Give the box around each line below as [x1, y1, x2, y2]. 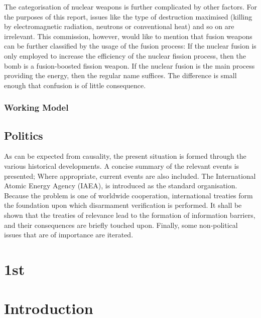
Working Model [4, 101, 69, 114]
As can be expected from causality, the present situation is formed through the [4, 151, 246, 161]
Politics [4, 127, 43, 143]
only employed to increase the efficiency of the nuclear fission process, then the [4, 50, 246, 61]
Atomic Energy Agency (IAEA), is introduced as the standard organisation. [4, 180, 237, 191]
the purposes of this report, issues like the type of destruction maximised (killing [4, 11, 252, 22]
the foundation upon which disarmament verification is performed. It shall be [4, 200, 242, 210]
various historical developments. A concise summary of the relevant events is [4, 160, 239, 171]
